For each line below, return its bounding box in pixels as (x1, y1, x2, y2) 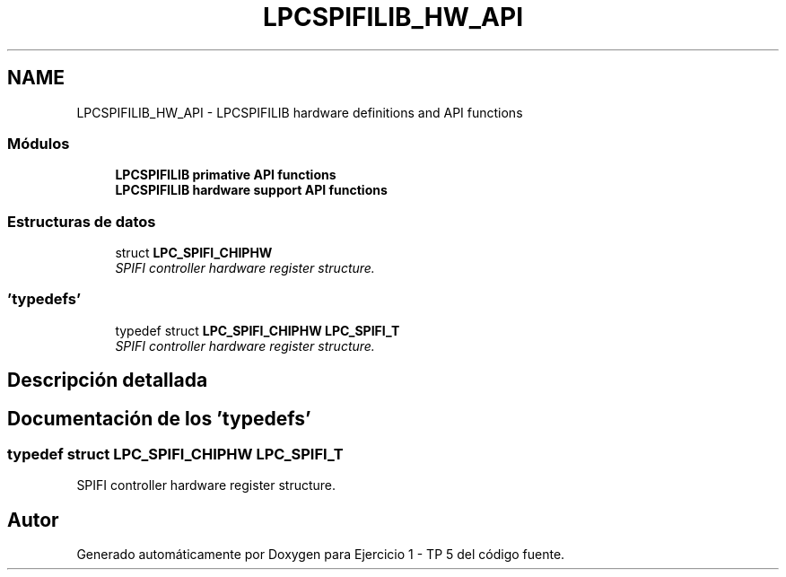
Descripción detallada (7, 369, 208, 392)
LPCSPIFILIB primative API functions (115, 167, 336, 183)
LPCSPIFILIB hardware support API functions (115, 182, 388, 198)
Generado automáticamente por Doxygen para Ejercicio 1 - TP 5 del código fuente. (76, 546, 565, 563)
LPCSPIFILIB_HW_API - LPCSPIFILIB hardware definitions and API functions (76, 104, 523, 120)
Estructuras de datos (7, 212, 156, 231)
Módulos (7, 134, 70, 153)
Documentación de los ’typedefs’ (7, 407, 311, 430)
